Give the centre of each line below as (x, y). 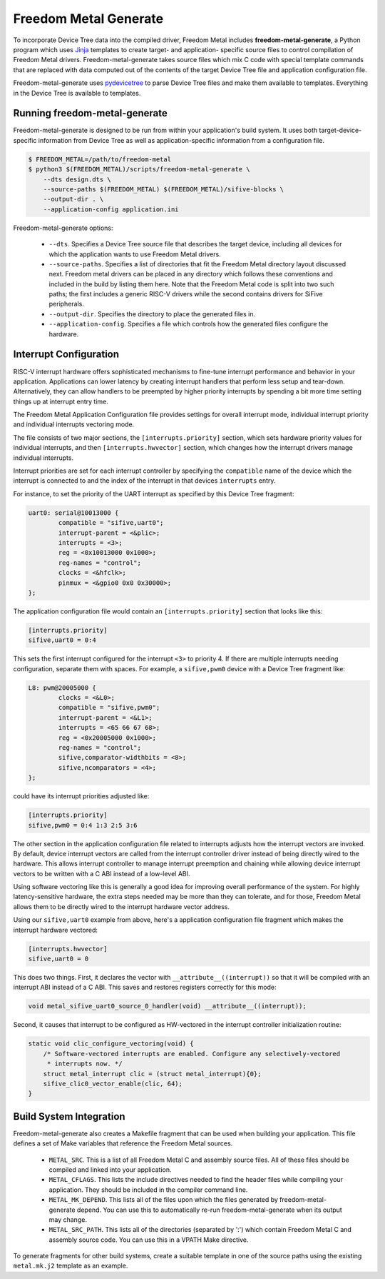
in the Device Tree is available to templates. (77, 93)
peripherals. (67, 304)
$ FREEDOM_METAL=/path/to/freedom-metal (99, 159)
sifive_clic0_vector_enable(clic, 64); (113, 1083)
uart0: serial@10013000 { (73, 513)
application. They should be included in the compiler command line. (148, 1190)
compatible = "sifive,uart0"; (111, 523)
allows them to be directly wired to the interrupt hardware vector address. (121, 906)
